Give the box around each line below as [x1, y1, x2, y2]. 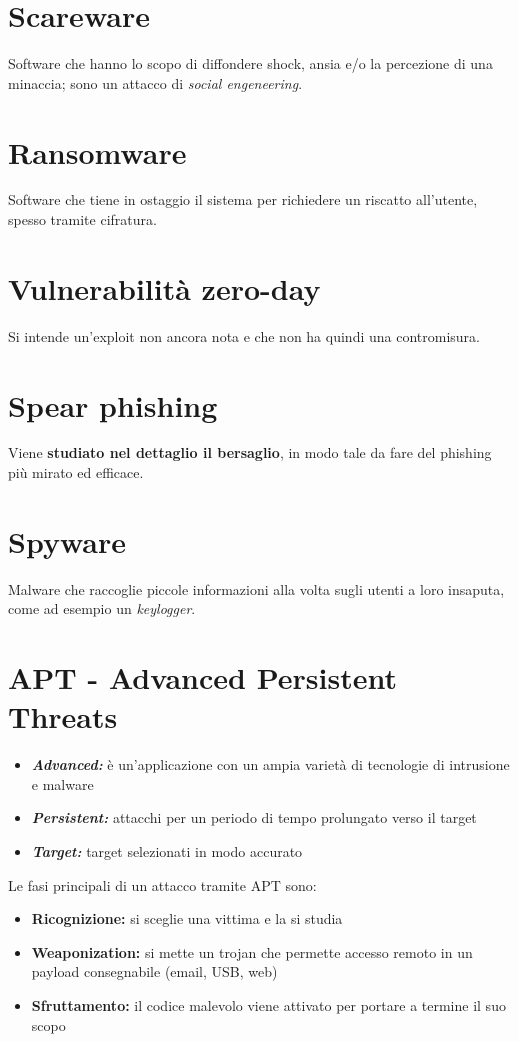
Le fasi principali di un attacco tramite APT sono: [8, 874, 317, 895]
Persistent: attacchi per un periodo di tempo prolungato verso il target [31, 807, 477, 828]
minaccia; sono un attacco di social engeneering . [8, 72, 303, 93]
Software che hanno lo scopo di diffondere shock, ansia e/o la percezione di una [8, 53, 493, 74]
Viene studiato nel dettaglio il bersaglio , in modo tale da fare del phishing [8, 442, 492, 463]
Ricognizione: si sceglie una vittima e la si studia [31, 908, 343, 929]
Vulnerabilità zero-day [8, 267, 321, 308]
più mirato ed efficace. [8, 462, 144, 483]
